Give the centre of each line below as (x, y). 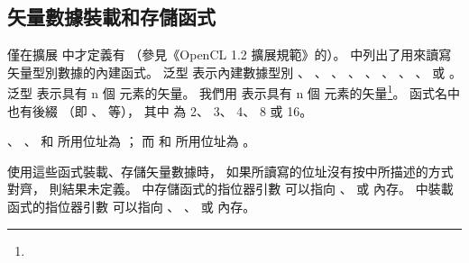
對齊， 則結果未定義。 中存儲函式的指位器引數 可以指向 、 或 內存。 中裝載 (230, 189)
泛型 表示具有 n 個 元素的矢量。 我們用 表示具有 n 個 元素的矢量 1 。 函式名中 (234, 92)
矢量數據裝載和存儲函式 (111, 17)
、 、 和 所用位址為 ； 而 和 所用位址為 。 (132, 141)
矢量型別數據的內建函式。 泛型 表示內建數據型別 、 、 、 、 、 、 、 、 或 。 (234, 72)
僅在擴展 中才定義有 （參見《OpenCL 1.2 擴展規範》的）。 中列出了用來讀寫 (230, 54)
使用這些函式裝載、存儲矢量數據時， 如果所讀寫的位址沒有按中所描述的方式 (230, 171)
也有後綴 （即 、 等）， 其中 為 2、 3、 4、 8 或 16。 (160, 110)
